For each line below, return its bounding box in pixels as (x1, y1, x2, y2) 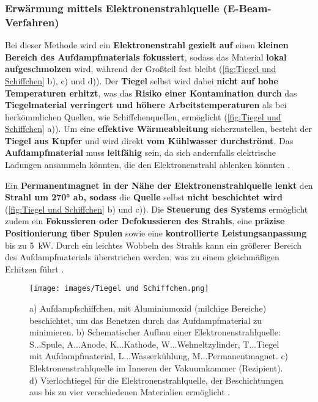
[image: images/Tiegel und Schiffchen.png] (29, 284, 209, 293)
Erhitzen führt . (5, 262, 64, 275)
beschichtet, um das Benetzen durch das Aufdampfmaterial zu (29, 313, 262, 326)
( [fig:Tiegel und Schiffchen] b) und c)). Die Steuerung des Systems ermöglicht (5, 202, 308, 215)
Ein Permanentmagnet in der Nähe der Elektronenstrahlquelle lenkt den (5, 178, 313, 191)
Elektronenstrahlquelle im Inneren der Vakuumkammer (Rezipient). (29, 362, 283, 375)
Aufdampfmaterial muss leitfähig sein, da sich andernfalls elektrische (5, 146, 276, 159)
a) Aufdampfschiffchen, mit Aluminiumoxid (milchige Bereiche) (29, 302, 267, 315)
